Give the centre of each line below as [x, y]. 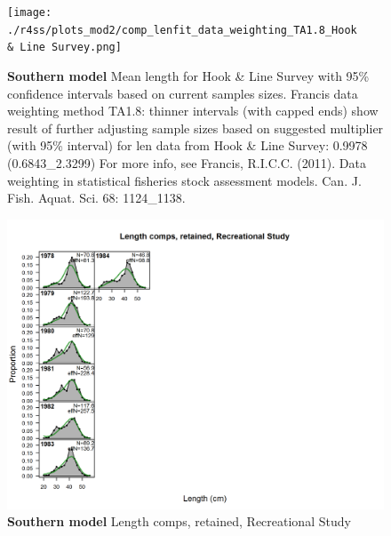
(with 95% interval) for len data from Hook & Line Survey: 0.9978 [188, 145]
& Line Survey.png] [64, 48]
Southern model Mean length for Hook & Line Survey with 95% [188, 75]
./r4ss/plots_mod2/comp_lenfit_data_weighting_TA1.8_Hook [182, 30]
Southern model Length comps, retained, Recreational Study [179, 521]
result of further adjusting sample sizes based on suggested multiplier [195, 128]
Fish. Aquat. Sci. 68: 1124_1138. [96, 198]
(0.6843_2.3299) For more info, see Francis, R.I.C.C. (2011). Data [187, 162]
